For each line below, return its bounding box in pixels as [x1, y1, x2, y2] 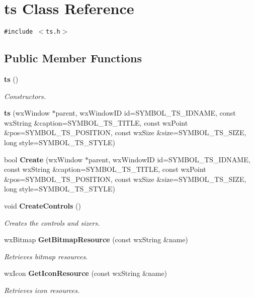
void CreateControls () [4, 200, 81, 211]
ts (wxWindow [4, 108, 50, 118]
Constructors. [4, 90, 46, 101]
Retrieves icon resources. [4, 284, 80, 295]
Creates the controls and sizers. [4, 217, 100, 228]
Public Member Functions [4, 50, 142, 66]
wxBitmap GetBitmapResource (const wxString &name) [4, 234, 188, 245]
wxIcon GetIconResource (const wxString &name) [4, 268, 167, 278]
